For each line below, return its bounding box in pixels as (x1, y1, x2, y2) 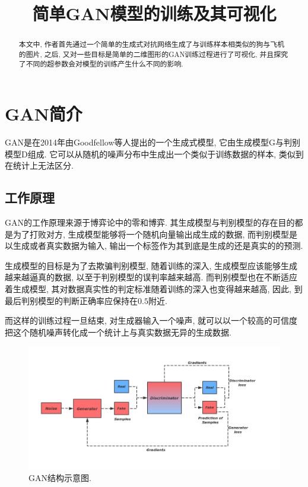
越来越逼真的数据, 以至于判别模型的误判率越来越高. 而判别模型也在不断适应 (5, 271, 298, 283)
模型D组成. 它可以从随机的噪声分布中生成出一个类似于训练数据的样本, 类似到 (5, 147, 304, 160)
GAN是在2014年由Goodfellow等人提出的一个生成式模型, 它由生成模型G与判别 (5, 136, 301, 148)
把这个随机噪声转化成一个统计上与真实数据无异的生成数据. (5, 325, 231, 338)
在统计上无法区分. (5, 159, 74, 172)
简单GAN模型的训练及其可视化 (32, 1, 277, 26)
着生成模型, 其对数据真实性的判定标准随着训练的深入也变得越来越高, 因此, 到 (5, 283, 303, 295)
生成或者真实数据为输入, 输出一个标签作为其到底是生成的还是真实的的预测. (12, 239, 303, 252)
